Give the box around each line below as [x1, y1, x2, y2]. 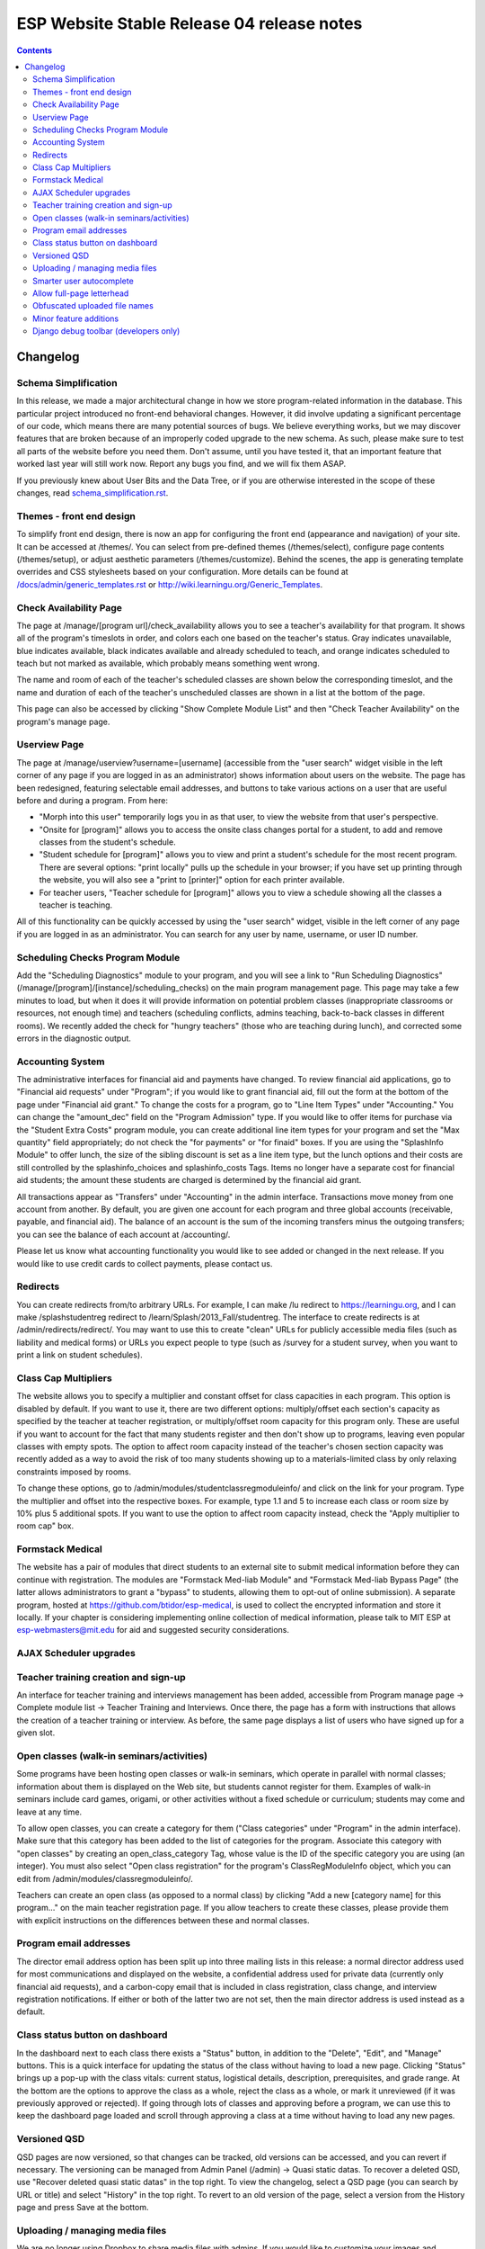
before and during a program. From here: [16, 794, 169, 805]
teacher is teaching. [39, 900, 113, 910]
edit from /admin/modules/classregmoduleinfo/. [16, 1873, 193, 1884]
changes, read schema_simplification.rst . [16, 488, 169, 498]
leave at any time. [16, 1806, 83, 1817]
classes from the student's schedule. [39, 837, 176, 847]
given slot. [16, 1727, 56, 1738]
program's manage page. [16, 716, 110, 727]
